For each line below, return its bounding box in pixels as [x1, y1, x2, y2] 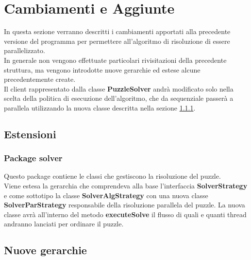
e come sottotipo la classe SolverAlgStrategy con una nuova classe [4, 190, 208, 200]
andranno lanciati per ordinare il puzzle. [4, 219, 124, 229]
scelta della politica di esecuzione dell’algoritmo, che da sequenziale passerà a [4, 93, 234, 103]
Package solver [4, 152, 63, 164]
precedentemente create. [4, 74, 76, 84]
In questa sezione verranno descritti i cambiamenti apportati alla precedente [4, 26, 231, 37]
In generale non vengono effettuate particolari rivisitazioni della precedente [4, 55, 227, 65]
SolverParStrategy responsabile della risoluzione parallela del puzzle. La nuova [4, 200, 245, 210]
